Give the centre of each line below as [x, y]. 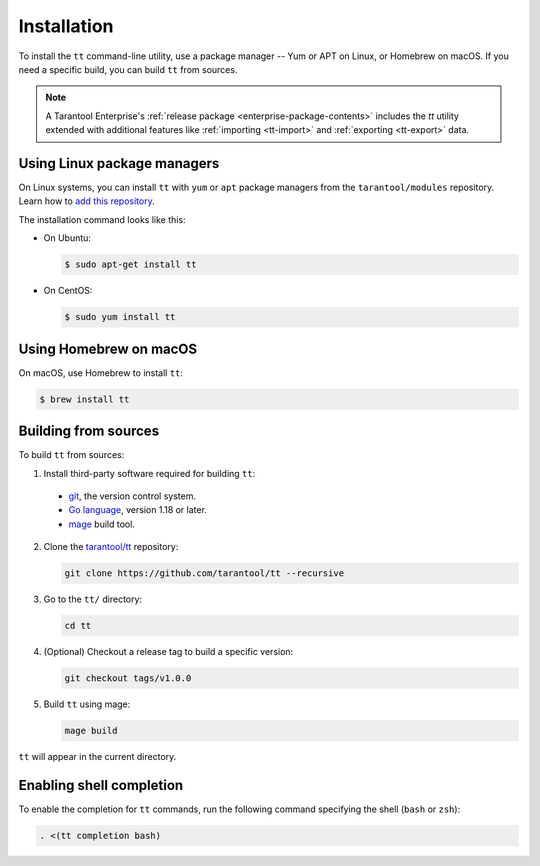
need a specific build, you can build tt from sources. [128, 69]
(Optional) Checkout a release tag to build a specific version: [168, 652]
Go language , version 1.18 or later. [137, 510]
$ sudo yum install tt [120, 317]
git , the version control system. [132, 496]
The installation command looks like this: [102, 219]
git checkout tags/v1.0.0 [128, 678]
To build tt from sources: [71, 455]
